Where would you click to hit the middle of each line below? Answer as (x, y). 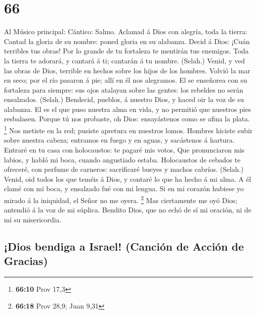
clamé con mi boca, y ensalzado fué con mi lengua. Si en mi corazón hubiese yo (124, 188)
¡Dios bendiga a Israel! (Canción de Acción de (124, 246)
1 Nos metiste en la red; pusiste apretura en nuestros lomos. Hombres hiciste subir (128, 130)
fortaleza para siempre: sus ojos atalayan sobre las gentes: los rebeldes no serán (124, 89)
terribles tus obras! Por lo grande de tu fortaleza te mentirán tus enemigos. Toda (127, 51)
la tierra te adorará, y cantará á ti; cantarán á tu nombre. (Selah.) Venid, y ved (125, 60)
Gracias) (26, 261)
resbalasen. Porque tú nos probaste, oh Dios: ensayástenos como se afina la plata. (127, 119)
